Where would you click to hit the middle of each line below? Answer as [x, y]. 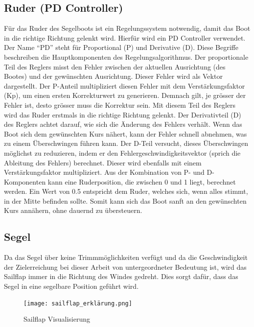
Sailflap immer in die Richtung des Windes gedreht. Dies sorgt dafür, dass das [121, 276]
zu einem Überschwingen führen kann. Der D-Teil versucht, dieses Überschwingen [126, 143]
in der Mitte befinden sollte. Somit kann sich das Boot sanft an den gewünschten [125, 200]
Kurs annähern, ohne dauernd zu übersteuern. [73, 210]
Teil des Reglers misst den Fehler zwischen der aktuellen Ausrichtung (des [115, 66]
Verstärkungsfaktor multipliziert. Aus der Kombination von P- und [104, 172]
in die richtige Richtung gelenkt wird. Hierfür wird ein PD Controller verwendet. [125, 37]
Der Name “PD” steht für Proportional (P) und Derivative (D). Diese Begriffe [121, 47]
